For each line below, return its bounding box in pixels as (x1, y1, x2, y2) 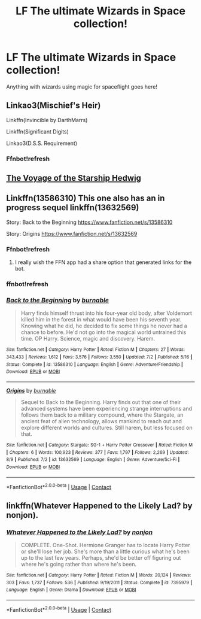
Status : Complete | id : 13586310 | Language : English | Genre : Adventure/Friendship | (6, 361, 184, 368)
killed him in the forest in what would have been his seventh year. (20, 316, 182, 323)
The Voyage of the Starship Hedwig (6, 173, 142, 183)
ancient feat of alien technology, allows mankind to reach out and (20, 418, 182, 425)
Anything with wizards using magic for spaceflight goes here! (6, 83, 157, 90)
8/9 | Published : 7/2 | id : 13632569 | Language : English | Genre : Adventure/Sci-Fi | (6, 457, 180, 463)
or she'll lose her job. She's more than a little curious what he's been (20, 548, 190, 555)
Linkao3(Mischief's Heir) (6, 101, 101, 111)
